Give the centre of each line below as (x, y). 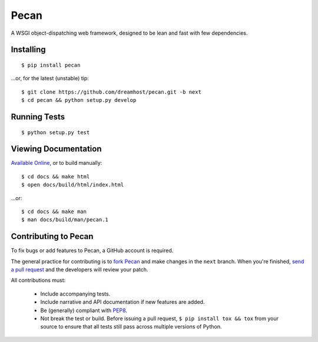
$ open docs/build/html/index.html (73, 185)
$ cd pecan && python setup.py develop (79, 100)
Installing (29, 50)
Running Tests (38, 117)
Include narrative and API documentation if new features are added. (122, 302)
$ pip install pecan (51, 65)
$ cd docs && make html (56, 176)
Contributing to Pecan (52, 236)
